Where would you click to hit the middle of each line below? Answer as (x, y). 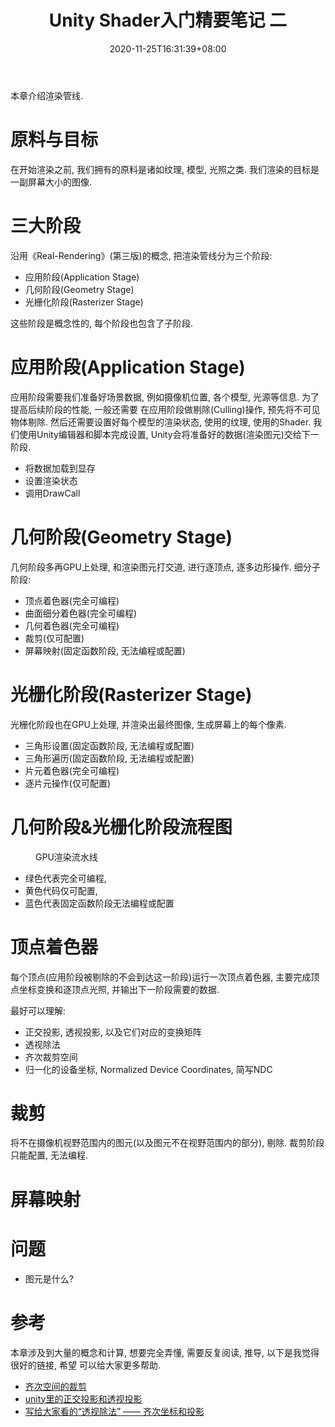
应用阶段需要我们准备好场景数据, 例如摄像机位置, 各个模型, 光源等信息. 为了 (165, 397)
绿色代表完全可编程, (65, 878)
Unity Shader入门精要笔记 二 (168, 20)
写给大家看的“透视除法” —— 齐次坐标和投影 (114, 1411)
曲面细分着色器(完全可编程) (81, 613)
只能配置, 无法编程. (49, 1155)
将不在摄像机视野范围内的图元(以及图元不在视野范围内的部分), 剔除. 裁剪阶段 (167, 1143)
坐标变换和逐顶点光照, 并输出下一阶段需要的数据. (119, 989)
